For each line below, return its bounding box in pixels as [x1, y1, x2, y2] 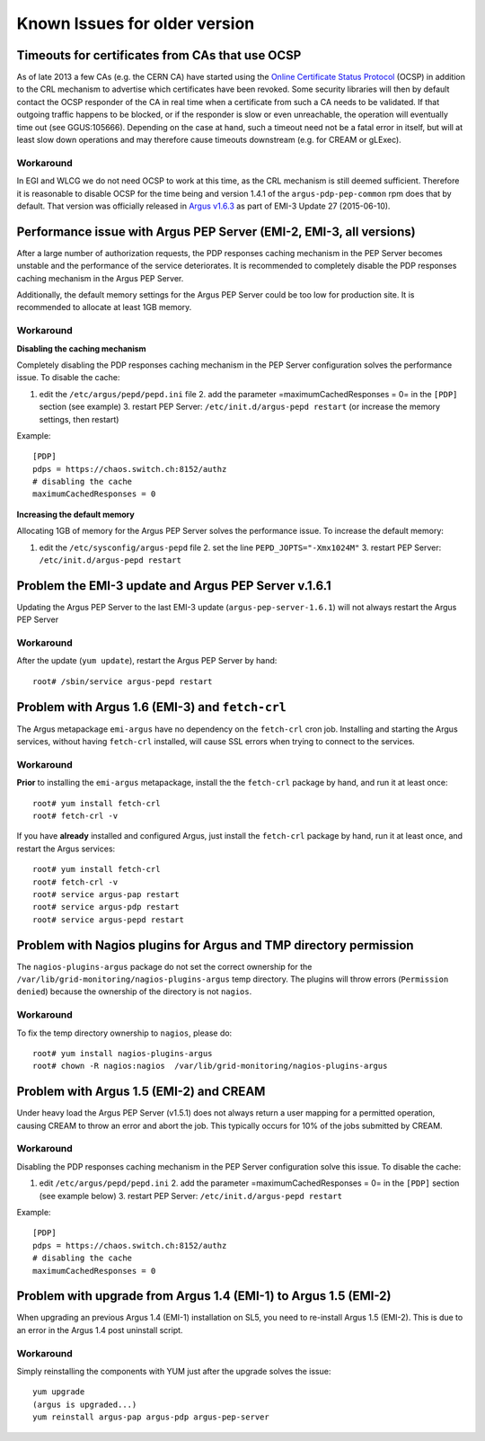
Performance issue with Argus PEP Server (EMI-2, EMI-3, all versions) [16, 224, 417, 239]
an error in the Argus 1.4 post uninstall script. [16, 1324, 183, 1335]
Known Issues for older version [16, 13, 255, 33]
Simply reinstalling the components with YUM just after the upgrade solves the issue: [16, 1366, 331, 1377]
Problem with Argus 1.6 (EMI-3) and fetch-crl [16, 699, 287, 715]
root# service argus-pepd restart [32, 914, 184, 925]
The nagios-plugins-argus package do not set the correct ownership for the [16, 961, 313, 972]
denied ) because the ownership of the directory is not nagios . [16, 986, 252, 997]
